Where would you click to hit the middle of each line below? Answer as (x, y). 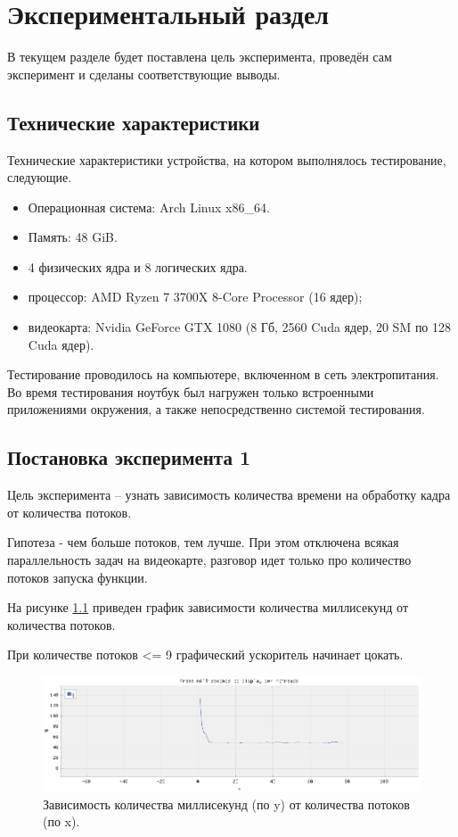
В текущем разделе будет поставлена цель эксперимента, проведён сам (200, 57)
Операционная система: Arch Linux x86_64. (149, 207)
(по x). (61, 821)
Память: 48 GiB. (73, 237)
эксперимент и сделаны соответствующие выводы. (144, 74)
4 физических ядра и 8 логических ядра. (138, 266)
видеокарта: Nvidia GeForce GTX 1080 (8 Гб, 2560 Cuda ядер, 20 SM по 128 (240, 327)
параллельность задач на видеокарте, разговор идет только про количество (209, 560)
